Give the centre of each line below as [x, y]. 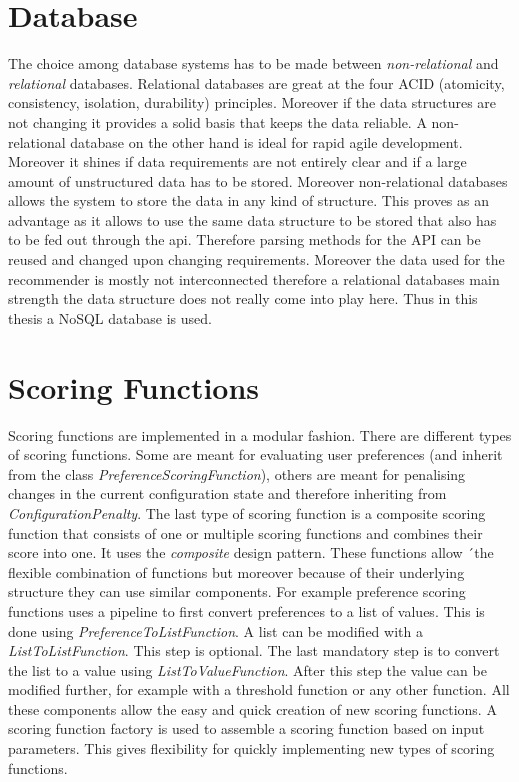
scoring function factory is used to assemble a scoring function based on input [246, 728]
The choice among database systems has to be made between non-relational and [253, 63]
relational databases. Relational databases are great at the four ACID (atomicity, [256, 82]
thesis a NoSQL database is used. [110, 317]
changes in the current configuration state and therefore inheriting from [227, 493]
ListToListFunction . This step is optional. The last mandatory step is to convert [254, 650]
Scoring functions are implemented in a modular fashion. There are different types [260, 434]
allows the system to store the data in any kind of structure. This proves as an [249, 200]
